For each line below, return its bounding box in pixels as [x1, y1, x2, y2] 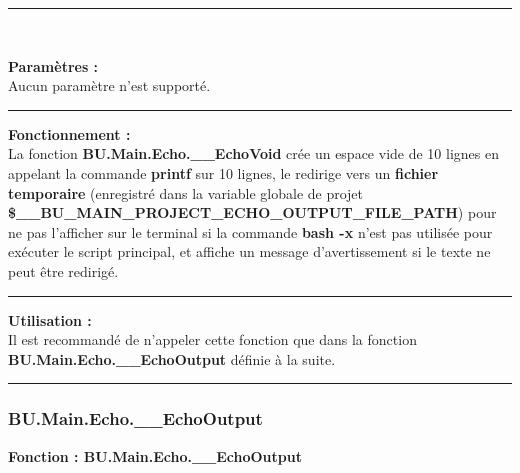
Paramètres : [8, 55, 99, 76]
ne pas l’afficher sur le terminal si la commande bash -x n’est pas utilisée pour [8, 221, 493, 242]
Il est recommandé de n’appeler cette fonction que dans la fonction [8, 329, 417, 350]
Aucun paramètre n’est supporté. [8, 75, 211, 96]
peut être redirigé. [8, 260, 119, 281]
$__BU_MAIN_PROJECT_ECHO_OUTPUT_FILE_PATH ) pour [8, 202, 497, 223]
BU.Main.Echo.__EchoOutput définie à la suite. [8, 348, 336, 369]
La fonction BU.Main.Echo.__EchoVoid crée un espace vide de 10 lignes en [8, 143, 499, 164]
